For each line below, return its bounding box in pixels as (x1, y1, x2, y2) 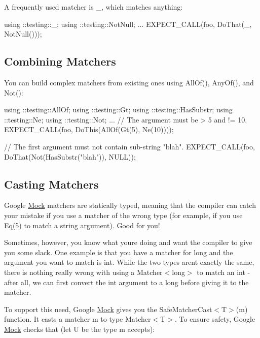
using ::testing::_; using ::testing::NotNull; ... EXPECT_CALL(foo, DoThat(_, (4, 18, 252, 29)
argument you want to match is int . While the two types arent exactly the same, (4, 257, 254, 267)
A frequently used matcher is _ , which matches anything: (4, 2, 183, 12)
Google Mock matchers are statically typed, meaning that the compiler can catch (4, 200, 256, 210)
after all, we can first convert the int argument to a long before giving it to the (4, 276, 249, 287)
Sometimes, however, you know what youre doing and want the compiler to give (4, 237, 252, 248)
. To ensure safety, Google (175, 314, 255, 324)
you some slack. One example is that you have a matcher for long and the (4, 247, 233, 257)
